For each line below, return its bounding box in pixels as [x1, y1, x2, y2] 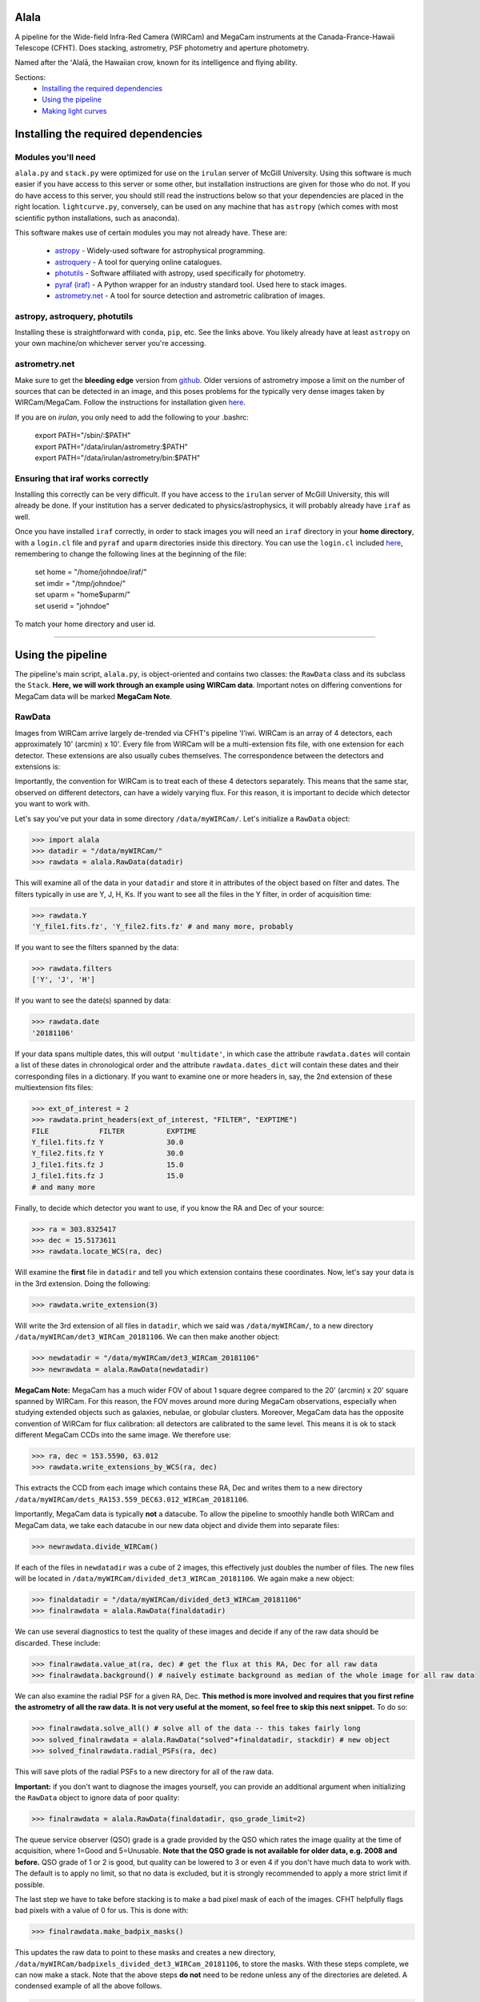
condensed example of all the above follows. [14, 1981, 162, 1991]
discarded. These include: [14, 1638, 101, 1647]
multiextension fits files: [14, 1082, 94, 1092]
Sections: [14, 72, 46, 82]
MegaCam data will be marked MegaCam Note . [14, 691, 172, 701]
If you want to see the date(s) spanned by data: [14, 995, 171, 1005]
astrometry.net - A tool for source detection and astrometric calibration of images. [54, 291, 326, 300]
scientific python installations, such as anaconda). [14, 213, 180, 223]
